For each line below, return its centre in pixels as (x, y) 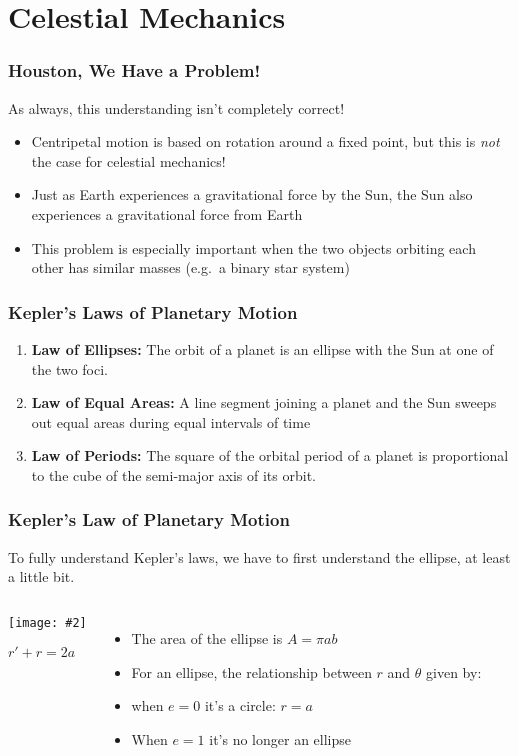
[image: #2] (47, 622)
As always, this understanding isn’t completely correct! (176, 107)
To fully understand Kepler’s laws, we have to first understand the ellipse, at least (259, 556)
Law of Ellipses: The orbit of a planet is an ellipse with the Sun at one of (262, 348)
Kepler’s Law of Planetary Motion (149, 519)
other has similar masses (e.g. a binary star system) (190, 267)
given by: (454, 671)
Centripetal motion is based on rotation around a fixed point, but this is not (265, 141)
